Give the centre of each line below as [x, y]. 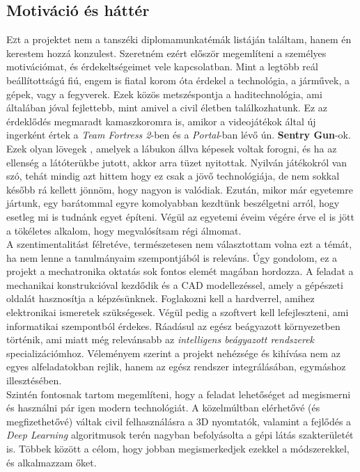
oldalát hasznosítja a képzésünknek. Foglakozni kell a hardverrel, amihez [161, 298]
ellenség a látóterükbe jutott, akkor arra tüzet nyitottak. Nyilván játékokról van [177, 162]
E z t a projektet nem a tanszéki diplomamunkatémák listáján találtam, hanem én [179, 39]
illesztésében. [34, 380]
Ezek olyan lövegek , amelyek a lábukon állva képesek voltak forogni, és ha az [172, 148]
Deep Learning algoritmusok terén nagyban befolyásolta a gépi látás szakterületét [180, 435]
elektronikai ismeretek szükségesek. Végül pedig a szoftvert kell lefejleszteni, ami [178, 312]
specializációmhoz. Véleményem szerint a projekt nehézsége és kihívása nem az [173, 353]
